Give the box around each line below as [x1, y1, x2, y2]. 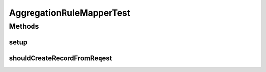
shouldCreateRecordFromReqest [9, 54, 112, 62]
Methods [9, 22, 39, 31]
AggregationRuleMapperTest [9, 7, 131, 18]
